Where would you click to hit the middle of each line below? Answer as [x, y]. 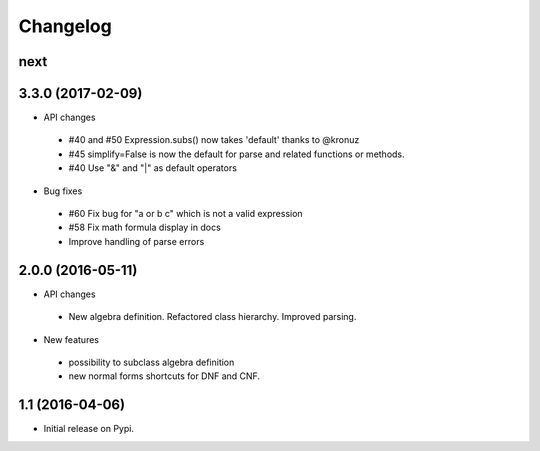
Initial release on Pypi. [89, 429]
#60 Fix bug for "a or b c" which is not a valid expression [186, 214]
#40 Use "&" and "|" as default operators [152, 168]
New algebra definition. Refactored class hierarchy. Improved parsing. [212, 317]
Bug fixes [63, 191]
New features [71, 339]
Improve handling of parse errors [136, 241]
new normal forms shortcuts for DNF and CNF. [164, 376]
